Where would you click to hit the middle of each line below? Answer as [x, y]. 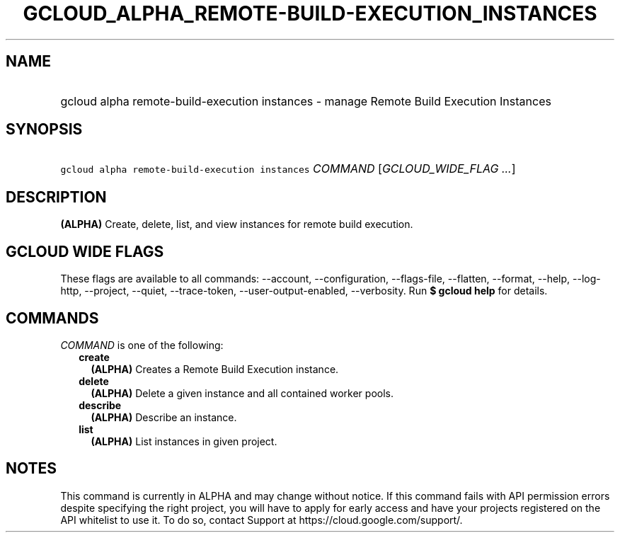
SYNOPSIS [44, 130]
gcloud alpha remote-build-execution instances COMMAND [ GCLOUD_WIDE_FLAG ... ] [288, 169]
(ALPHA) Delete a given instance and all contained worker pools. [242, 393]
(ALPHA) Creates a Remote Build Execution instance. [215, 369]
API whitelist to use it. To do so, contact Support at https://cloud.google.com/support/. [262, 520]
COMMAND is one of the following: [142, 345]
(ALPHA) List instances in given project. [184, 441]
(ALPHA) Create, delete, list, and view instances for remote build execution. [237, 224]
